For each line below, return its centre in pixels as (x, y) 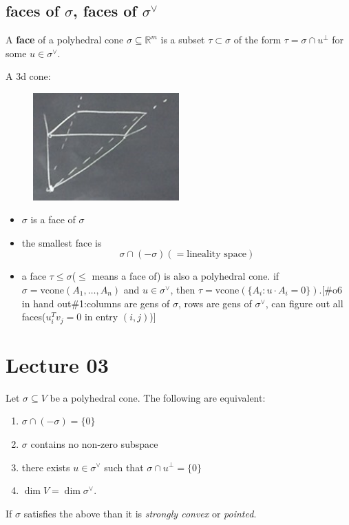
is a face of (53, 219)
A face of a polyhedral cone (65, 40)
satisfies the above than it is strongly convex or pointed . (140, 513)
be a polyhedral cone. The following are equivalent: (158, 397)
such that (124, 467)
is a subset (183, 40)
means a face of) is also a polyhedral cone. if (186, 276)
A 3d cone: (28, 76)
